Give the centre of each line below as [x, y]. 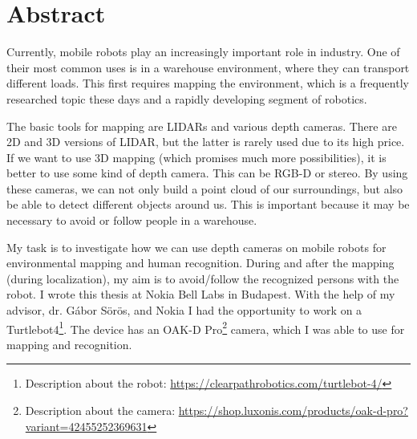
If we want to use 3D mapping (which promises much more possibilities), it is [196, 157]
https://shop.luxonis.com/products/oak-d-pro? [293, 411]
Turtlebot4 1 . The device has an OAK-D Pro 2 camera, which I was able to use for [206, 327]
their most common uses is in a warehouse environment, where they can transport [208, 67]
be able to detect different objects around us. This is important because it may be [208, 204]
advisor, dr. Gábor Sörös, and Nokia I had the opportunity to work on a [184, 310]
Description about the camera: [100, 411]
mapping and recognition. [69, 344]
